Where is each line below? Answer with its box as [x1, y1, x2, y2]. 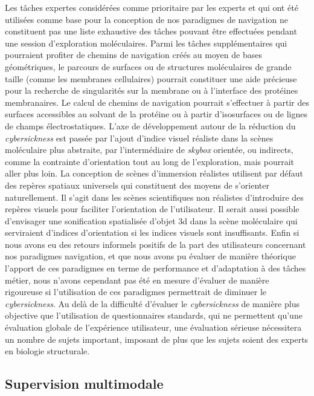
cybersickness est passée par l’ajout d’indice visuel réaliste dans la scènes [5, 131, 274, 144]
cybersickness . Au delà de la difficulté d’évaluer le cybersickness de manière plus [5, 297, 300, 310]
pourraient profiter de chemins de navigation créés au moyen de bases [5, 48, 262, 61]
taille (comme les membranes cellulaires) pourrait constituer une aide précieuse [5, 72, 297, 85]
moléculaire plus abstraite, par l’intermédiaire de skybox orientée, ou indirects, [5, 143, 293, 156]
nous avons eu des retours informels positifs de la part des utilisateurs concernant [5, 238, 306, 250]
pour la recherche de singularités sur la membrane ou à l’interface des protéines [5, 84, 298, 97]
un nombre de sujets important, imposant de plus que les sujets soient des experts [5, 333, 309, 345]
